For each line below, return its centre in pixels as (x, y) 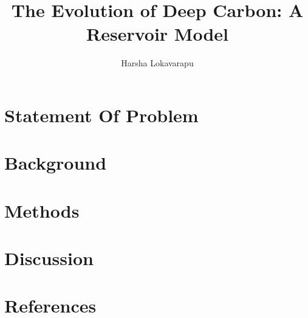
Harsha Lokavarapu (157, 63)
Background (56, 163)
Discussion (49, 258)
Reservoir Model (157, 34)
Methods (42, 210)
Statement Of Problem (101, 115)
